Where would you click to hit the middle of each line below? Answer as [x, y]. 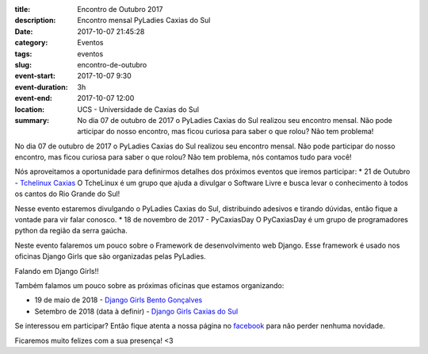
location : [30, 109]
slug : [23, 64]
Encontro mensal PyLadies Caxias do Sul [144, 21]
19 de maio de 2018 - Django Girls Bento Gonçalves [118, 300]
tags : [23, 54]
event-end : [34, 98]
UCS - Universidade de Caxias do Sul [138, 109]
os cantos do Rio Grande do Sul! [67, 194]
